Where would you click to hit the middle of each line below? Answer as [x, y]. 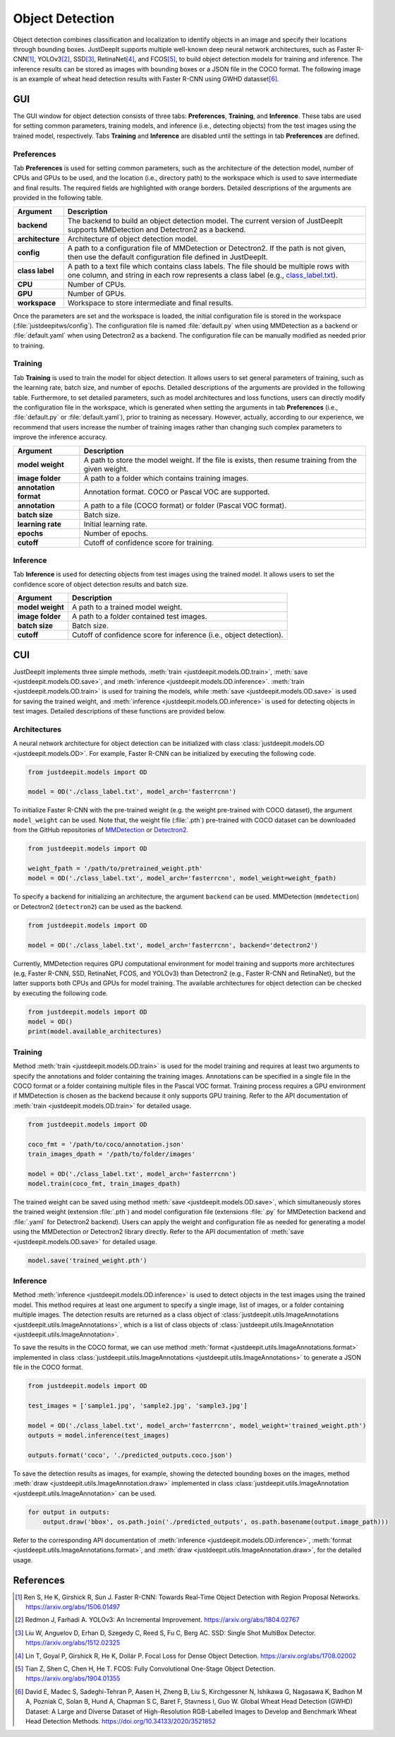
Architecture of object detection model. [133, 239]
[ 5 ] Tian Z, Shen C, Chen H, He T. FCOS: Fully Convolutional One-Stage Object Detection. [145, 1668]
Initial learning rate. [115, 524]
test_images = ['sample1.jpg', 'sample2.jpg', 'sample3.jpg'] [138, 1405]
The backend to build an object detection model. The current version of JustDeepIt [205, 220]
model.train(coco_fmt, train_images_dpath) [104, 1184]
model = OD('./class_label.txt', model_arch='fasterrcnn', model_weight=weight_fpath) [182, 878]
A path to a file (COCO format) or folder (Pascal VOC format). [185, 505]
